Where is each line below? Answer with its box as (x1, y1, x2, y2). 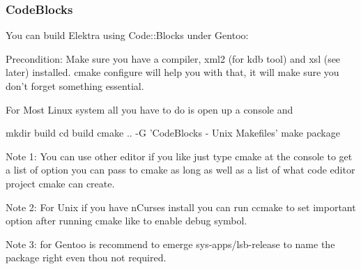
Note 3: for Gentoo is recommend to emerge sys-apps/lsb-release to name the (6, 236, 335, 251)
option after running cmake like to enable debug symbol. (6, 213, 247, 228)
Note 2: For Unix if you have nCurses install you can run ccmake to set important (6, 199, 356, 214)
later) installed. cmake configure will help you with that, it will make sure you (6, 65, 339, 79)
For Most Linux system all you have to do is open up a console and (6, 102, 293, 116)
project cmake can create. (6, 176, 115, 190)
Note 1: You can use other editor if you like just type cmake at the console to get (6, 148, 353, 163)
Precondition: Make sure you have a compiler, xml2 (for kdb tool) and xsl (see (6, 51, 341, 66)
